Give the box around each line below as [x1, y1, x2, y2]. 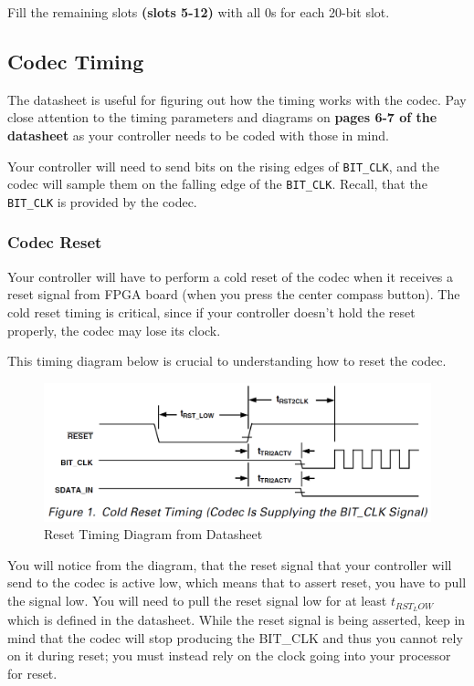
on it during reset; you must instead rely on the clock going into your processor [7, 646, 451, 665]
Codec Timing [7, 47, 144, 75]
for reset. [7, 663, 58, 682]
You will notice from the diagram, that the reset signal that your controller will [7, 555, 452, 574]
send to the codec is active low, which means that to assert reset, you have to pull [7, 573, 467, 592]
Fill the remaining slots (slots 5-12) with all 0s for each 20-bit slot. [7, 3, 390, 21]
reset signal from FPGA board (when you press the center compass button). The [7, 285, 460, 304]
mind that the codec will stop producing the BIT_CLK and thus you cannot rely [7, 628, 463, 647]
